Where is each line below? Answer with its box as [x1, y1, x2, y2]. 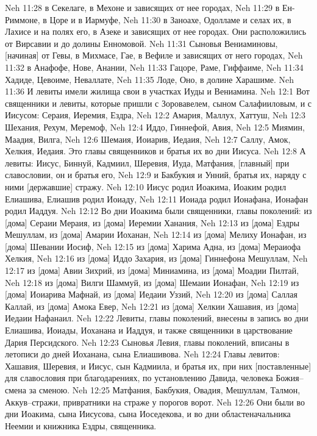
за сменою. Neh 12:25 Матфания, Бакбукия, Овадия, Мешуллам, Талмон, [29, 384, 301, 396]
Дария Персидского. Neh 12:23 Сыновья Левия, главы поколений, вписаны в [5, 335, 290, 348]
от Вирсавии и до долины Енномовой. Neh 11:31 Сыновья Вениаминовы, [5, 37, 278, 49]
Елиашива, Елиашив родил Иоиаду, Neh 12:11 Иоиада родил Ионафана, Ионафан [5, 192, 308, 205]
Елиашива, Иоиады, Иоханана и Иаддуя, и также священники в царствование [5, 324, 293, 337]
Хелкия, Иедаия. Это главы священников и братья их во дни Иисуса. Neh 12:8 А [5, 145, 306, 157]
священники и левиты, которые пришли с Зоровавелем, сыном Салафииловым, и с [5, 96, 312, 109]
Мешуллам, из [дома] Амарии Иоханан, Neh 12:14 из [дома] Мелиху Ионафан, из [5, 228, 307, 241]
